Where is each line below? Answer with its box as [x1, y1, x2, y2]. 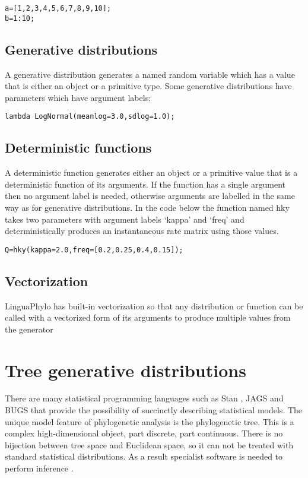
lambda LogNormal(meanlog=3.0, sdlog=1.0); [5, 112, 175, 121]
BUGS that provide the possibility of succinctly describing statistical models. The [5, 404, 303, 416]
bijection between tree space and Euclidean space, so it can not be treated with [5, 438, 294, 451]
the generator [5, 322, 53, 335]
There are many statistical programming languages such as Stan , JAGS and [5, 392, 284, 404]
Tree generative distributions [5, 357, 246, 382]
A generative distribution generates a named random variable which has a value [5, 68, 295, 80]
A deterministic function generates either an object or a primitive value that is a [5, 166, 298, 179]
